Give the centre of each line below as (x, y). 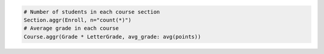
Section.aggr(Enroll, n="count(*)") (78, 20)
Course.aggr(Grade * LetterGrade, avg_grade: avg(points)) (112, 36)
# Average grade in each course (71, 28)
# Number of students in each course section (92, 12)
